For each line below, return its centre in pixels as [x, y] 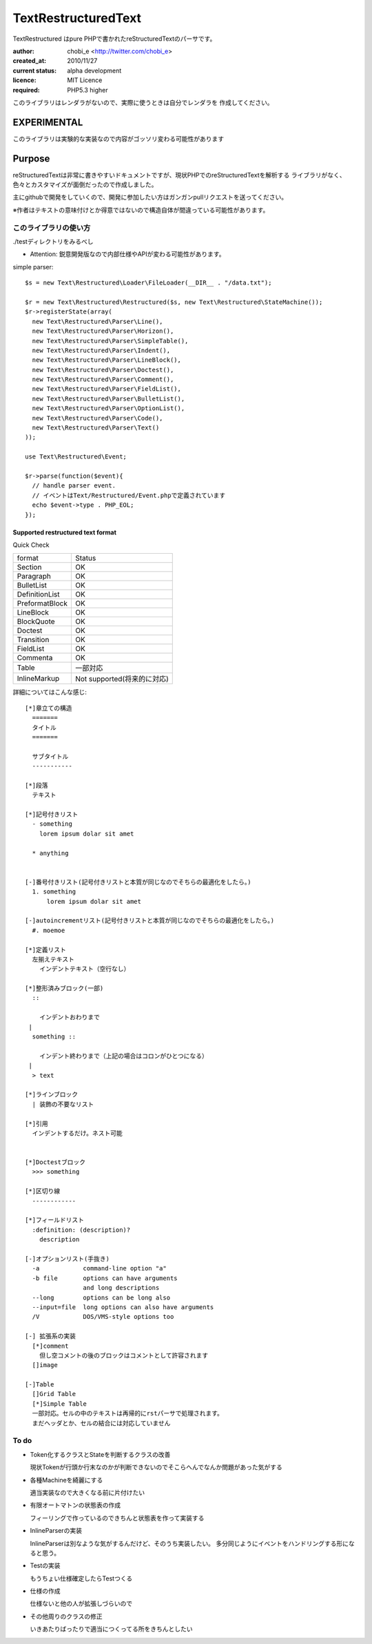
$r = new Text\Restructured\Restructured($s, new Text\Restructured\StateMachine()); [174, 302]
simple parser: [33, 267]
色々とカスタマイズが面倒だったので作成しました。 [85, 185]
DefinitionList [38, 594]
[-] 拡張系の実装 [50, 1336]
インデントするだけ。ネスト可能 [77, 1133]
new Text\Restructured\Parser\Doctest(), [103, 370]
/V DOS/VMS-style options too [103, 1317]
